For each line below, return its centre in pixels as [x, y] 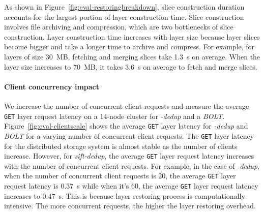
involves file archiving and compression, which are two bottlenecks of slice [119, 27]
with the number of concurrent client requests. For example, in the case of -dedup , [132, 165]
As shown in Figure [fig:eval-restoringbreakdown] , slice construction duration [124, 7]
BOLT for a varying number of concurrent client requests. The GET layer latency [129, 135]
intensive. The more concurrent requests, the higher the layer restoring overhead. [130, 206]
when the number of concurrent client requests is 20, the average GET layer [120, 176]
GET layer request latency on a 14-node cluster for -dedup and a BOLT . [114, 116]
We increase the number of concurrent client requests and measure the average [127, 105]
